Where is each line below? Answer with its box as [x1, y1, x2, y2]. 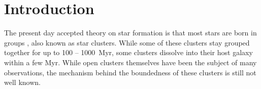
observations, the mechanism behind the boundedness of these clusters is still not [4, 67, 256, 77]
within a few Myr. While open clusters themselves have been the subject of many [4, 57, 257, 67]
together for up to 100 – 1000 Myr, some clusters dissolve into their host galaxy [4, 47, 253, 58]
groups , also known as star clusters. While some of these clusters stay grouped [4, 37, 250, 48]
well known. [4, 77, 41, 87]
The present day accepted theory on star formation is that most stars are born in [4, 27, 257, 38]
